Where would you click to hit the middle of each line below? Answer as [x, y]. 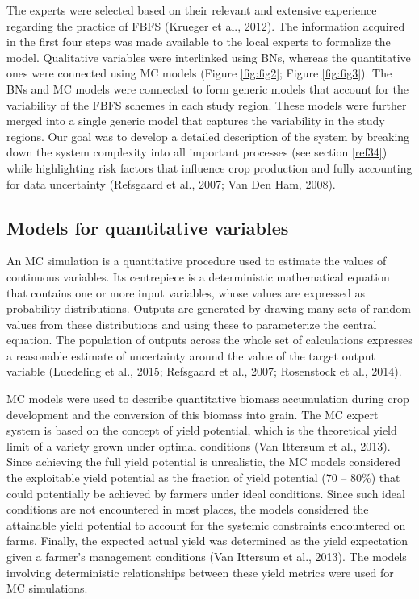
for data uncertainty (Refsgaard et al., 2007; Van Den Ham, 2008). [171, 183]
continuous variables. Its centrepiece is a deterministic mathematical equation [198, 276]
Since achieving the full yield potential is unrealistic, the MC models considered [204, 462]
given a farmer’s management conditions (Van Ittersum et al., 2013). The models [207, 557]
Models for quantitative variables [148, 227]
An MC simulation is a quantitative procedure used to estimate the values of [197, 261]
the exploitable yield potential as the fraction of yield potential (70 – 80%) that [203, 478]
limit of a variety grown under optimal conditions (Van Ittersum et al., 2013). [199, 445]
